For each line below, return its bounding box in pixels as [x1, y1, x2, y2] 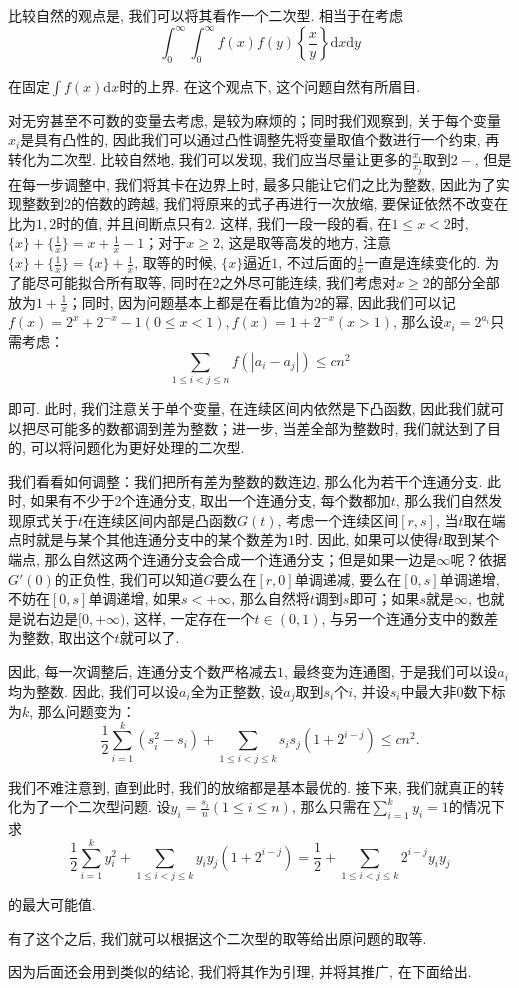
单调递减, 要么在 [294, 568, 402, 589]
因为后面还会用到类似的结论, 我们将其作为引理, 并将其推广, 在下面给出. [8, 961, 472, 982]
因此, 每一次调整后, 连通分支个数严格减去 [8, 661, 278, 682]
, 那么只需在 [291, 796, 371, 817]
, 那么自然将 [231, 588, 310, 609]
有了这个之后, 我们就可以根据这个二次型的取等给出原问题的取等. [8, 927, 427, 948]
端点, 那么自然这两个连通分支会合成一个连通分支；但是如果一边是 [8, 549, 437, 570]
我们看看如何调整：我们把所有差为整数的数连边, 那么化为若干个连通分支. [8, 470, 483, 491]
